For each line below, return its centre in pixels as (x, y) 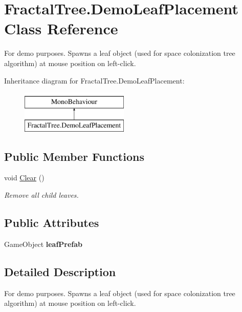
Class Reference (61, 28)
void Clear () (24, 178)
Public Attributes (52, 223)
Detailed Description (60, 271)
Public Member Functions (74, 156)
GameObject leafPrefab (43, 244)
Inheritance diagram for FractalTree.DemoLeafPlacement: (94, 80)
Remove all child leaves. (41, 195)
